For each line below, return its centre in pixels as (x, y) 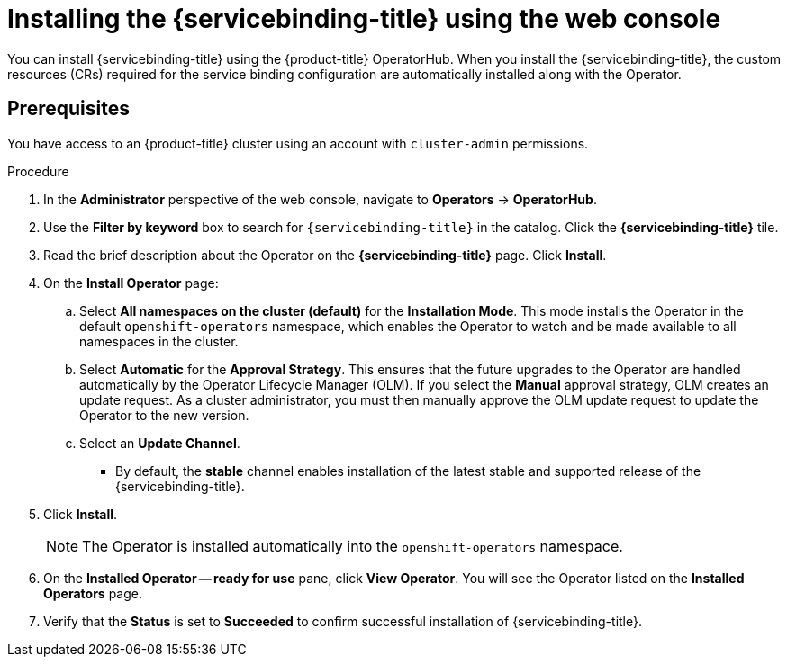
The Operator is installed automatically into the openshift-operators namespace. (353, 546)
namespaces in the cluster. (159, 341)
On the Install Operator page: (131, 283)
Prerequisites (68, 109)
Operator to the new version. (164, 415)
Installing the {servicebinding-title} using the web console (364, 19)
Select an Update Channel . (160, 443)
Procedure (38, 171)
